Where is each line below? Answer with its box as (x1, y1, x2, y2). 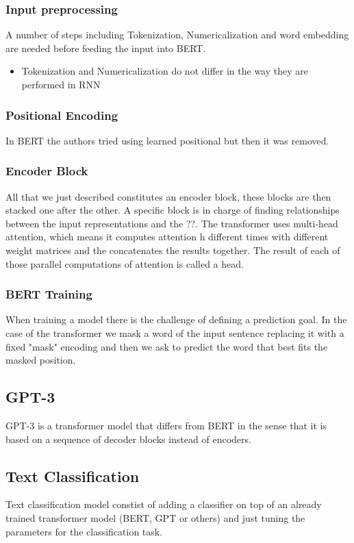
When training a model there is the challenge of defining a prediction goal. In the (5, 312, 347, 327)
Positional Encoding (5, 106, 118, 123)
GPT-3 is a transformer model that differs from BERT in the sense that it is (5, 418, 327, 432)
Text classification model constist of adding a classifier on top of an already (5, 497, 322, 512)
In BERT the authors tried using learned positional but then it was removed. (5, 133, 329, 147)
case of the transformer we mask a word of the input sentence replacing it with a (5, 326, 344, 340)
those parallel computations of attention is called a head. (5, 256, 244, 270)
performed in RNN (21, 77, 101, 91)
